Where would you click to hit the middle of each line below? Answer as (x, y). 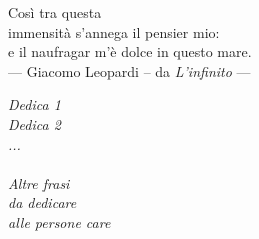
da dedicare (42, 202)
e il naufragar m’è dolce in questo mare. (130, 51)
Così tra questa (55, 12)
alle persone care (59, 221)
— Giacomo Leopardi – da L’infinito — (129, 70)
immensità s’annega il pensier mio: (114, 31)
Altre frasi (39, 182)
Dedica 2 (34, 123)
